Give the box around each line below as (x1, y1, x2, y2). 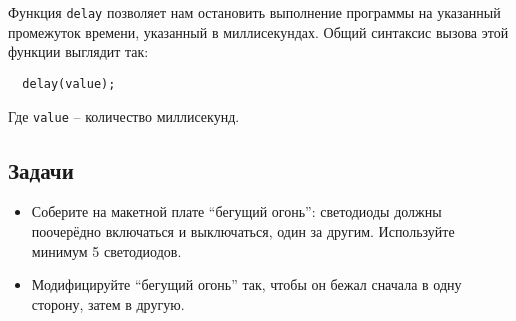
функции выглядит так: (8, 41, 149, 62)
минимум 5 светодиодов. (31, 240, 182, 261)
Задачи (8, 154, 74, 185)
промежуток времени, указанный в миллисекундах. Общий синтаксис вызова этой (8, 21, 509, 42)
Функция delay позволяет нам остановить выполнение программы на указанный (8, 2, 501, 22)
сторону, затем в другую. (31, 293, 185, 314)
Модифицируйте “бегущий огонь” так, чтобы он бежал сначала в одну (31, 274, 462, 295)
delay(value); (22, 76, 116, 91)
